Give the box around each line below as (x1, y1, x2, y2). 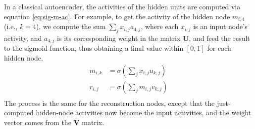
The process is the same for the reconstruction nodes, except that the (4, 97, 215, 108)
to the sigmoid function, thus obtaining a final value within (4, 43, 184, 53)
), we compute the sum (36, 21, 106, 32)
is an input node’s (193, 21, 248, 32)
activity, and (4, 32, 42, 43)
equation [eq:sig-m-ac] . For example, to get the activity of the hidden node (4, 11, 230, 21)
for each (207, 43, 231, 53)
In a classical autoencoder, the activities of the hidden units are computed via (4, 1, 241, 11)
